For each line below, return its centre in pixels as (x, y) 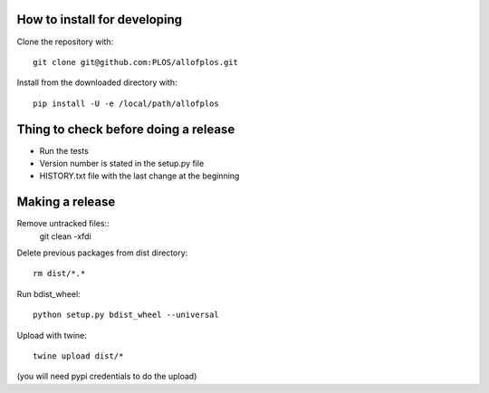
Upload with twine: (52, 335)
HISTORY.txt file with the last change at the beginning (139, 176)
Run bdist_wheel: (48, 293)
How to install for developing (100, 19)
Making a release (66, 202)
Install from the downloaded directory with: (97, 82)
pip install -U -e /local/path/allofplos (126, 103)
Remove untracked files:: (63, 224)
